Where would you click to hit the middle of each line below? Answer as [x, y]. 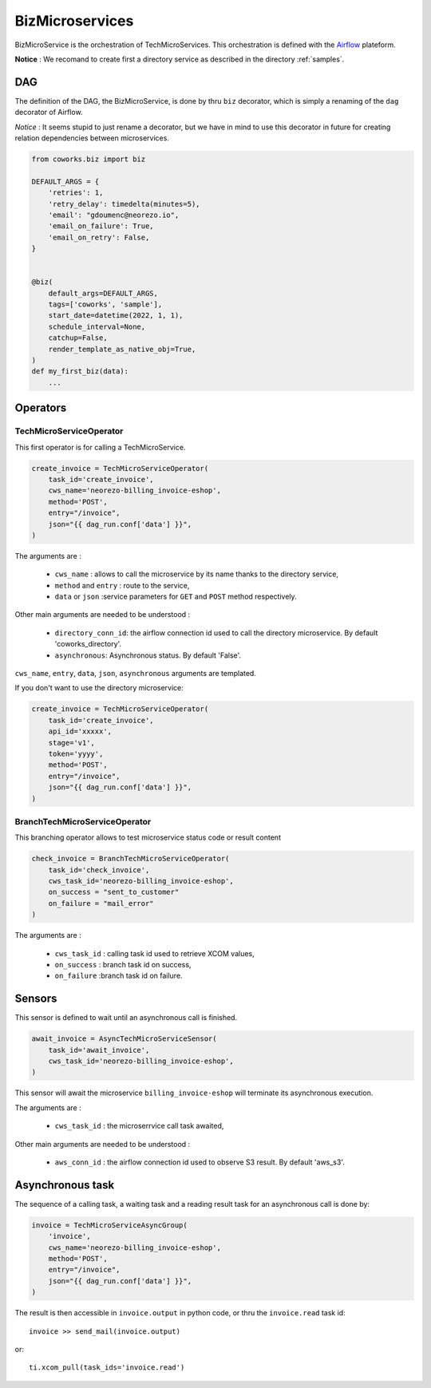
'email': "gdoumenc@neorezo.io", [114, 215]
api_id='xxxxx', [80, 732]
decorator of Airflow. [49, 113]
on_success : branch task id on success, [123, 964]
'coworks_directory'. [88, 644]
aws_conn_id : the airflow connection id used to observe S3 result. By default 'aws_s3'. [200, 1162]
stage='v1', [72, 743]
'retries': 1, [76, 193]
